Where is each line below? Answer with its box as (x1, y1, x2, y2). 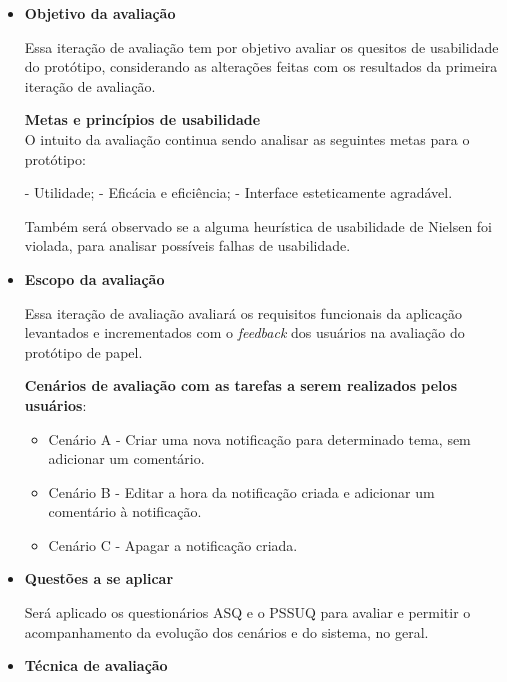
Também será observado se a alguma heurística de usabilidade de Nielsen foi (24, 215, 493, 236)
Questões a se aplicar (24, 568, 174, 589)
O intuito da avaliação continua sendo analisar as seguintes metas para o (24, 128, 470, 149)
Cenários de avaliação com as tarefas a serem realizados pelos (24, 375, 457, 396)
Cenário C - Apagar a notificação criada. (48, 534, 298, 555)
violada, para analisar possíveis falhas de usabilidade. (24, 235, 351, 256)
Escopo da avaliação (24, 268, 165, 289)
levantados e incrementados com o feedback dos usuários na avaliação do (24, 322, 465, 343)
